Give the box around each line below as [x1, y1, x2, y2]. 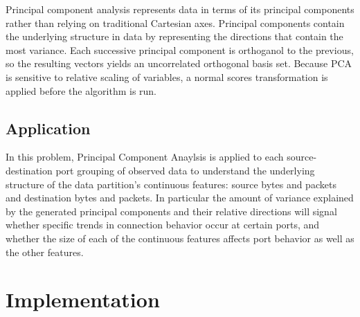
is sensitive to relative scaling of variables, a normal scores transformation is [6, 69, 328, 84]
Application [6, 117, 91, 138]
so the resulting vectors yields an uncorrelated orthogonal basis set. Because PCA [6, 56, 352, 71]
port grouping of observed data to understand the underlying [55, 163, 315, 177]
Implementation [6, 285, 160, 314]
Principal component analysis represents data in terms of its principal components [6, 2, 354, 16]
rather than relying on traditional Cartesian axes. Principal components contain [6, 15, 345, 30]
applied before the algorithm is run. [6, 83, 157, 98]
